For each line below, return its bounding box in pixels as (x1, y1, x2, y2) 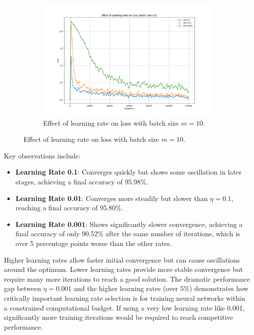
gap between (4, 283, 41, 293)
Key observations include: (4, 150, 81, 160)
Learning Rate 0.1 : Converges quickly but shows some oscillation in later (15, 167, 242, 177)
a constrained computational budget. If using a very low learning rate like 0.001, (4, 302, 245, 313)
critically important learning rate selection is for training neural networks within (4, 293, 245, 303)
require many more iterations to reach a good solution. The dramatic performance (4, 273, 250, 284)
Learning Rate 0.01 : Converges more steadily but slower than (15, 193, 208, 203)
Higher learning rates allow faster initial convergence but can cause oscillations (4, 254, 240, 265)
